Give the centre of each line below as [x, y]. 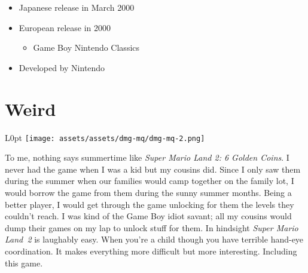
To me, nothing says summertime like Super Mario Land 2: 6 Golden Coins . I [147, 157]
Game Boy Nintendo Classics [86, 47]
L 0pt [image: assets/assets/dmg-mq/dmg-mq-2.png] [105, 137]
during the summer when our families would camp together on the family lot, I [150, 181]
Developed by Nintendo [62, 67]
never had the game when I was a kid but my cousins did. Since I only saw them [153, 169]
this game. [24, 263]
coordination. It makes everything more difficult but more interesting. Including [151, 251]
